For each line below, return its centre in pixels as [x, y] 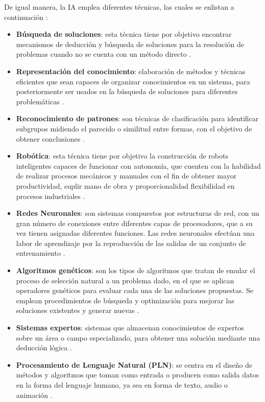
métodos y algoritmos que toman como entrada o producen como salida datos [138, 375]
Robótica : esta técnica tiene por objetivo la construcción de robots [122, 156]
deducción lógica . [44, 348]
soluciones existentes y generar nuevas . [78, 310]
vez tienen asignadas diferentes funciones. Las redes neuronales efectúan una [135, 233]
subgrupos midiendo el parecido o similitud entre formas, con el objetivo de [134, 128]
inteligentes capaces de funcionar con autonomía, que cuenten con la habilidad [138, 165]
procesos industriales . [51, 196]
